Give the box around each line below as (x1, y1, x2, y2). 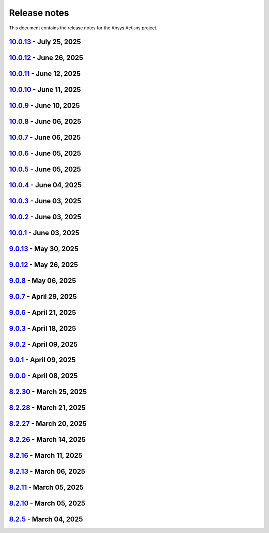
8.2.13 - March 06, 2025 (9, 467, 86, 476)
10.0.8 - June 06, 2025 (9, 117, 82, 126)
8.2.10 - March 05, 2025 (9, 499, 86, 507)
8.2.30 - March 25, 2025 (9, 387, 87, 396)
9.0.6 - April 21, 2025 (9, 308, 77, 317)
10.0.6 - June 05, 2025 (9, 149, 82, 158)
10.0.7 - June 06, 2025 (9, 133, 81, 142)
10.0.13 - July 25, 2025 (9, 38, 81, 46)
